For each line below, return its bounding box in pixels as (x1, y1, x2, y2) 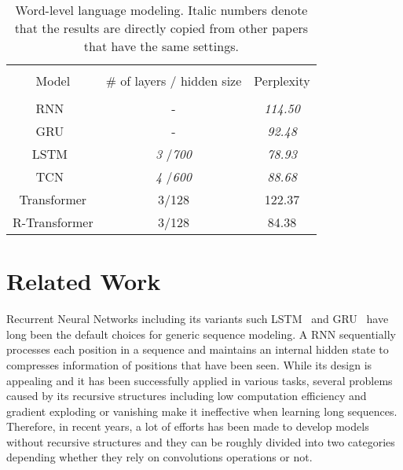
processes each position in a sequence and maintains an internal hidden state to (6, 341, 389, 358)
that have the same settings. (83, 37, 239, 55)
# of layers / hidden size (105, 72, 242, 90)
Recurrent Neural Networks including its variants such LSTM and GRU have (6, 310, 389, 327)
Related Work (6, 265, 161, 297)
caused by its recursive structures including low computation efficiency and (6, 387, 367, 404)
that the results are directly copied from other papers (14, 19, 309, 37)
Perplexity (254, 72, 310, 90)
